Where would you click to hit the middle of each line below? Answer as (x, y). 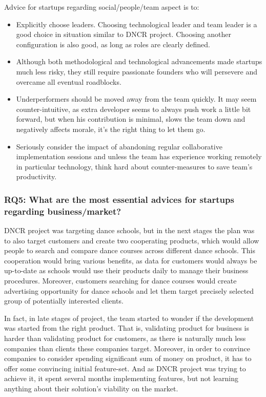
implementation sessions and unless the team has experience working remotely (139, 156)
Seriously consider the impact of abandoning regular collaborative (119, 146)
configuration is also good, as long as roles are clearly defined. (113, 44)
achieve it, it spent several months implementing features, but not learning (121, 378)
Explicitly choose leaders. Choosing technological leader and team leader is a (137, 24)
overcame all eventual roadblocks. (69, 81)
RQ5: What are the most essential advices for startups (119, 199)
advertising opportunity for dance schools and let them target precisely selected (129, 290)
